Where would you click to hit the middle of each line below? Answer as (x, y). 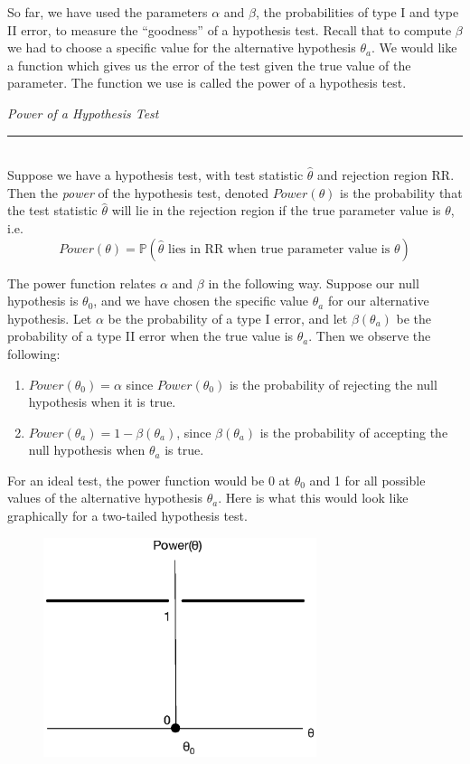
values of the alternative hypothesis (105, 498)
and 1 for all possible (367, 480)
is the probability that (401, 192)
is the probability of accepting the (354, 432)
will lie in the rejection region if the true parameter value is (276, 210)
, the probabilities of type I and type (357, 12)
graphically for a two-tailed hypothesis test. (127, 516)
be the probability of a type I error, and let (228, 318)
